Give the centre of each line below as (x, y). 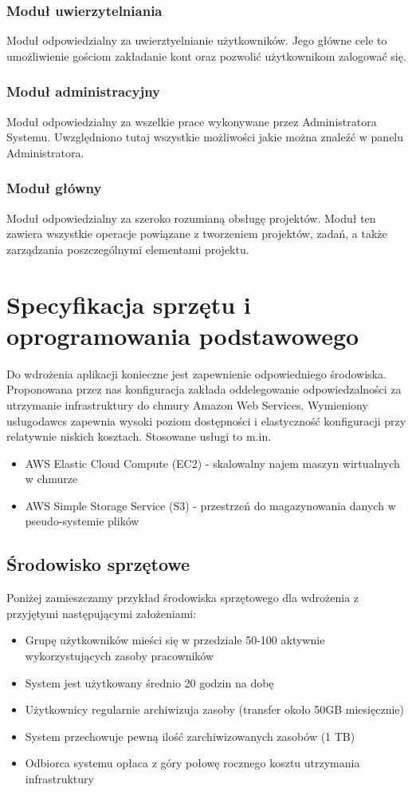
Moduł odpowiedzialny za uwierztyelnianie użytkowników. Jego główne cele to (197, 40)
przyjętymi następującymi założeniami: (102, 613)
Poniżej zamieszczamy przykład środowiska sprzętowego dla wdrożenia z (183, 598)
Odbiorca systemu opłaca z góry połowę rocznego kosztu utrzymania (192, 763)
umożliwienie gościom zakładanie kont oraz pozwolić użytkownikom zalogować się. (206, 55)
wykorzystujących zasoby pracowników (120, 656)
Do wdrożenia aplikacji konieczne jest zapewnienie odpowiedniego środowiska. (196, 373)
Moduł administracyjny (83, 91)
